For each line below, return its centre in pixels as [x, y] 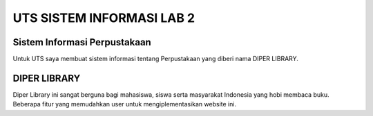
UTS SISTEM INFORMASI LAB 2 [104, 18]
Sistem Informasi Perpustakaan [82, 42]
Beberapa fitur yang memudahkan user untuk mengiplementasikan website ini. [125, 104]
